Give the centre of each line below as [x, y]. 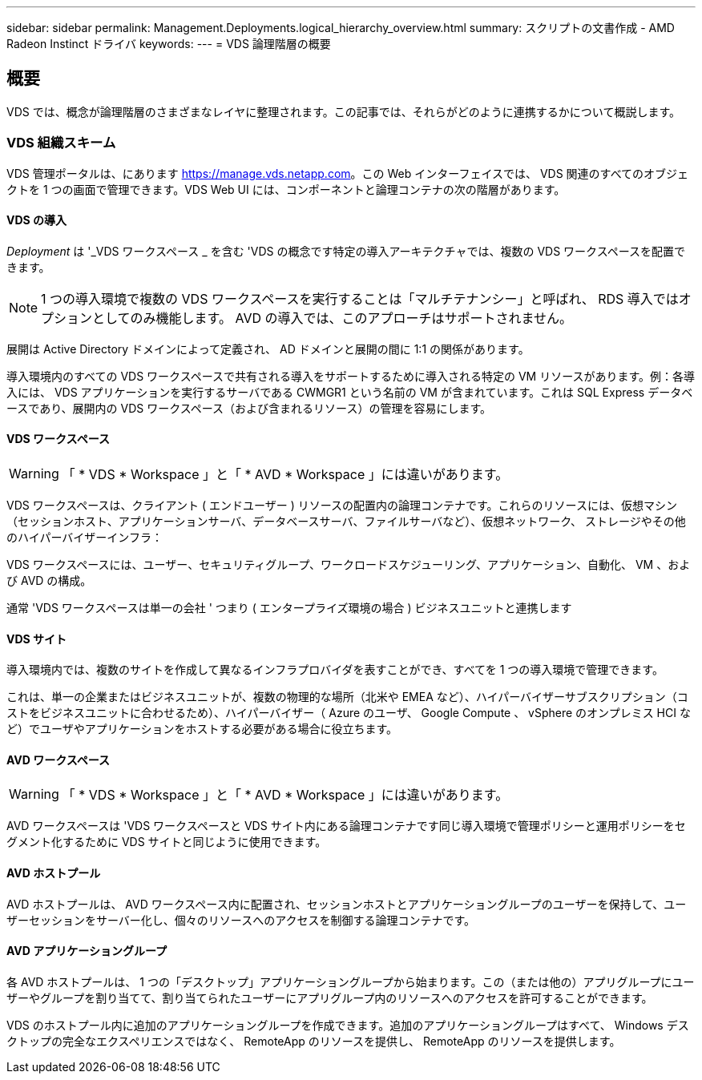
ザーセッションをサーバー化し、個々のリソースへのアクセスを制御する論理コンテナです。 [241, 920]
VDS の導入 [37, 220]
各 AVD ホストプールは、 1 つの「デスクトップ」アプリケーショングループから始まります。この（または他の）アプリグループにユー [351, 981]
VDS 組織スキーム [61, 143]
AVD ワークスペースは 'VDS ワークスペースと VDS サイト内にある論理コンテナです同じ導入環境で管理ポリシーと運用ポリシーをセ [346, 826]
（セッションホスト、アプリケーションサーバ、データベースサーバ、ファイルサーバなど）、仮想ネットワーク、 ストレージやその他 [346, 522]
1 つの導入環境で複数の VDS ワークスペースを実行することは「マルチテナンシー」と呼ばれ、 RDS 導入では [360, 298]
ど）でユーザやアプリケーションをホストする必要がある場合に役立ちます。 [202, 729]
